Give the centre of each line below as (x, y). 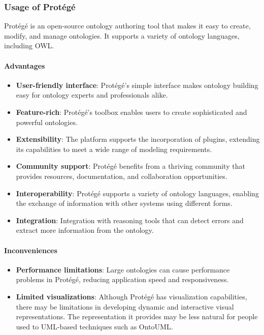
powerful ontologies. (47, 122)
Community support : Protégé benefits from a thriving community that (130, 166)
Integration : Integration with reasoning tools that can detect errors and (130, 220)
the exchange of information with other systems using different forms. (124, 203)
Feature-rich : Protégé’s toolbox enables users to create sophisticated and (131, 112)
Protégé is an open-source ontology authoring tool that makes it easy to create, (127, 26)
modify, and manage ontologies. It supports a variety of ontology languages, (122, 35)
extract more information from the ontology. (85, 230)
